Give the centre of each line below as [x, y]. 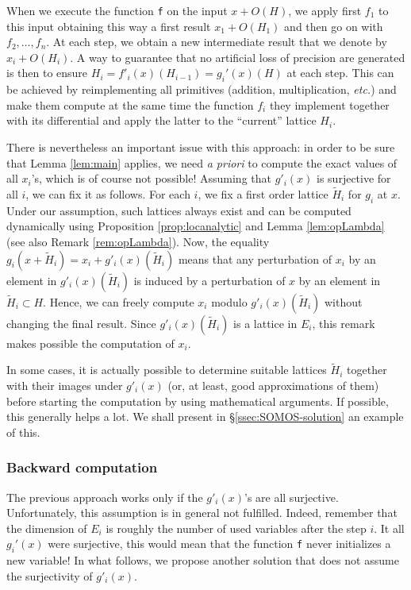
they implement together [329, 104]
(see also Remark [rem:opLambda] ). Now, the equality [138, 241]
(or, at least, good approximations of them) [273, 385]
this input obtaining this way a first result [109, 26]
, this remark [344, 323]
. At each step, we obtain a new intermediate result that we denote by [217, 42]
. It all [389, 528]
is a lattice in [265, 323]
